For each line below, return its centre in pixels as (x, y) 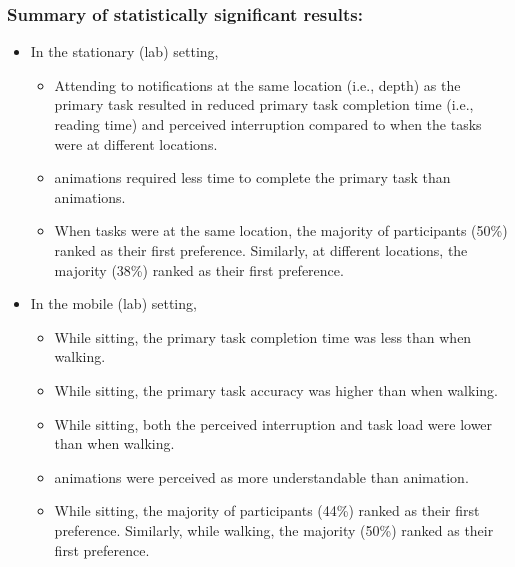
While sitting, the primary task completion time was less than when (263, 336)
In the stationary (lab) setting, (124, 51)
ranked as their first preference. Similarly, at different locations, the (261, 249)
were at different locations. (136, 143)
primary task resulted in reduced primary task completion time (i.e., (264, 104)
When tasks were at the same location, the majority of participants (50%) (281, 230)
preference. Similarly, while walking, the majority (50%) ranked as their (274, 529)
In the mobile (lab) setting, (113, 303)
